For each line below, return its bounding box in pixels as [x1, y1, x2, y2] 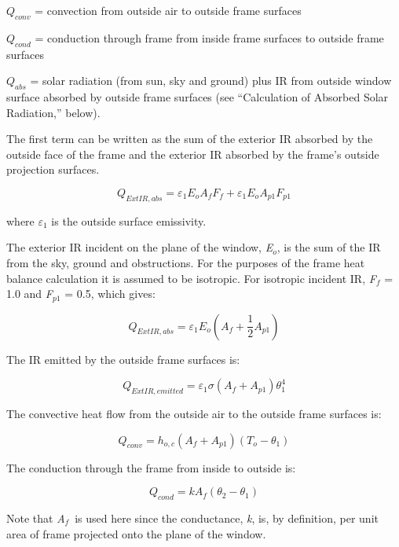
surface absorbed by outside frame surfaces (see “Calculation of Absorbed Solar [6, 88, 389, 105]
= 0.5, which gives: [64, 285, 156, 302]
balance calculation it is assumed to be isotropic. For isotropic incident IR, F [6, 270, 376, 286]
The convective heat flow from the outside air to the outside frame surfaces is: [6, 405, 382, 421]
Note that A [6, 509, 65, 526]
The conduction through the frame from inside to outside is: [6, 459, 296, 475]
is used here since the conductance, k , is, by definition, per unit [75, 509, 379, 526]
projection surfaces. [6, 161, 100, 178]
